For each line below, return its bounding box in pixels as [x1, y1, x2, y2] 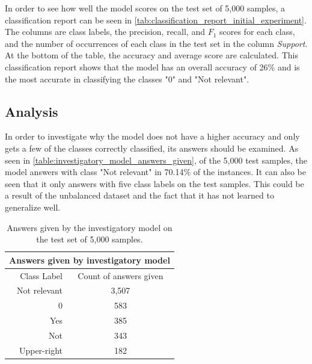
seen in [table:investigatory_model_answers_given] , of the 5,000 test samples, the [5, 153, 308, 166]
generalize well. [5, 200, 61, 213]
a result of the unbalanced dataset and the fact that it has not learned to [5, 189, 274, 202]
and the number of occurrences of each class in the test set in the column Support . [5, 37, 308, 49]
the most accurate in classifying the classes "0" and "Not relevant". [5, 72, 249, 85]
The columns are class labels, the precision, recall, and [5, 25, 205, 38]
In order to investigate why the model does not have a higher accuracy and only [5, 130, 300, 143]
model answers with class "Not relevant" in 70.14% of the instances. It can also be [5, 165, 307, 178]
